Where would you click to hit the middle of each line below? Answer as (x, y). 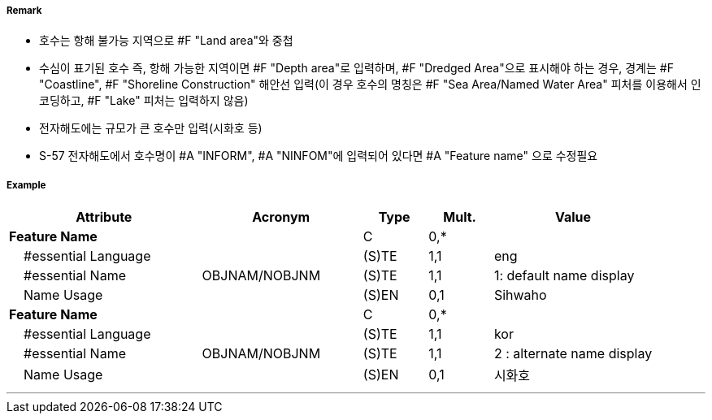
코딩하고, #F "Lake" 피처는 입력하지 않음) (144, 101)
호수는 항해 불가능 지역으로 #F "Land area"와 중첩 (166, 41)
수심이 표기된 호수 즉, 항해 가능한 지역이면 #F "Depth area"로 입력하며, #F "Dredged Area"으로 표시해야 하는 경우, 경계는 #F (356, 68)
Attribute (104, 217)
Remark (24, 11)
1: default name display (564, 276)
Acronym (281, 217)
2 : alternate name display (573, 354)
